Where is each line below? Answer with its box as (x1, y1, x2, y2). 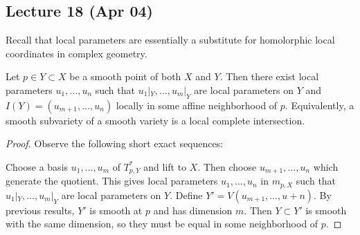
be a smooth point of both (69, 69, 181, 84)
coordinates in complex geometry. (6, 46, 147, 60)
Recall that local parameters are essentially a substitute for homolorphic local (6, 32, 335, 47)
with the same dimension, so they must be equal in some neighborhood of (6, 216, 318, 231)
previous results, (6, 203, 75, 217)
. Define (170, 187, 203, 202)
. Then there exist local (219, 69, 319, 84)
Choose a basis (6, 159, 69, 173)
